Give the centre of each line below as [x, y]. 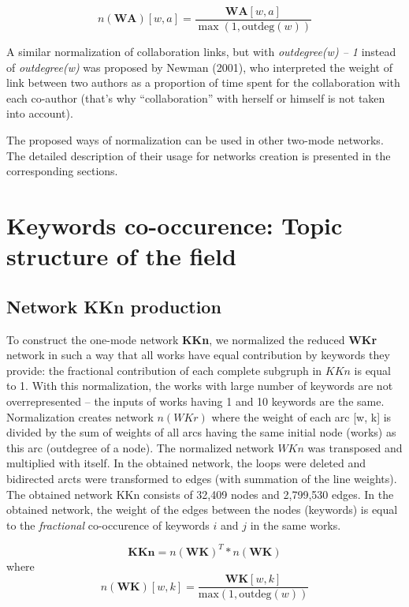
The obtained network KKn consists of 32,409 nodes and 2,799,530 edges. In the [200, 494]
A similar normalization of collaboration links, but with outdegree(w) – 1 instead [201, 52]
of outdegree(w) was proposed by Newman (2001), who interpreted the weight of [200, 67]
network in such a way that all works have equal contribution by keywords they [198, 355]
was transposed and [355, 447]
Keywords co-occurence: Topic [175, 225]
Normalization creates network [80, 416]
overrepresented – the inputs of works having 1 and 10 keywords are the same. [195, 401]
